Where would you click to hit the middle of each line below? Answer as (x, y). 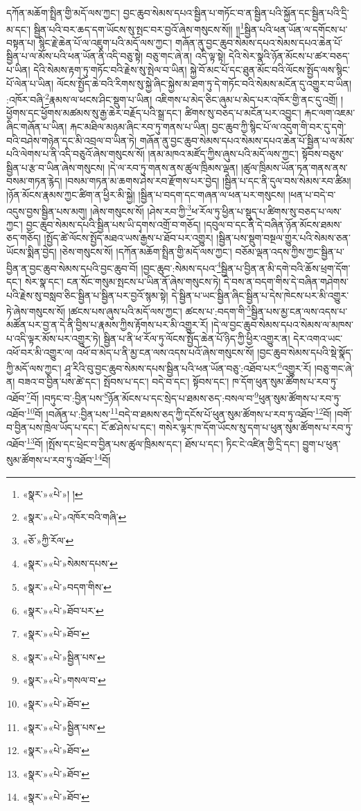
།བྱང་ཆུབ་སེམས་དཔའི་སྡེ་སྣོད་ (305, 352)
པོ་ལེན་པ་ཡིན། (30, 83)
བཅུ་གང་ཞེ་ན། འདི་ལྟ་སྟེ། (186, 56)
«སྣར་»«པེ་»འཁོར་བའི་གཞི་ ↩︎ (74, 517)
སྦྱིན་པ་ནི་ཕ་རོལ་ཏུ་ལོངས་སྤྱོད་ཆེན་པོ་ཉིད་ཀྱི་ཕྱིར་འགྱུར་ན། (197, 338)
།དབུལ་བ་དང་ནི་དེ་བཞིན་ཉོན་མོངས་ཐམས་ (273, 224)
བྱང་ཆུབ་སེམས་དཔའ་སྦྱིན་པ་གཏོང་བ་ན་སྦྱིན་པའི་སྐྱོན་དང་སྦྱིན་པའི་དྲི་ (236, 12)
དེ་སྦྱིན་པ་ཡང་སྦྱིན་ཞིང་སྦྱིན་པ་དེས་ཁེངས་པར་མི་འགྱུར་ (260, 295)
